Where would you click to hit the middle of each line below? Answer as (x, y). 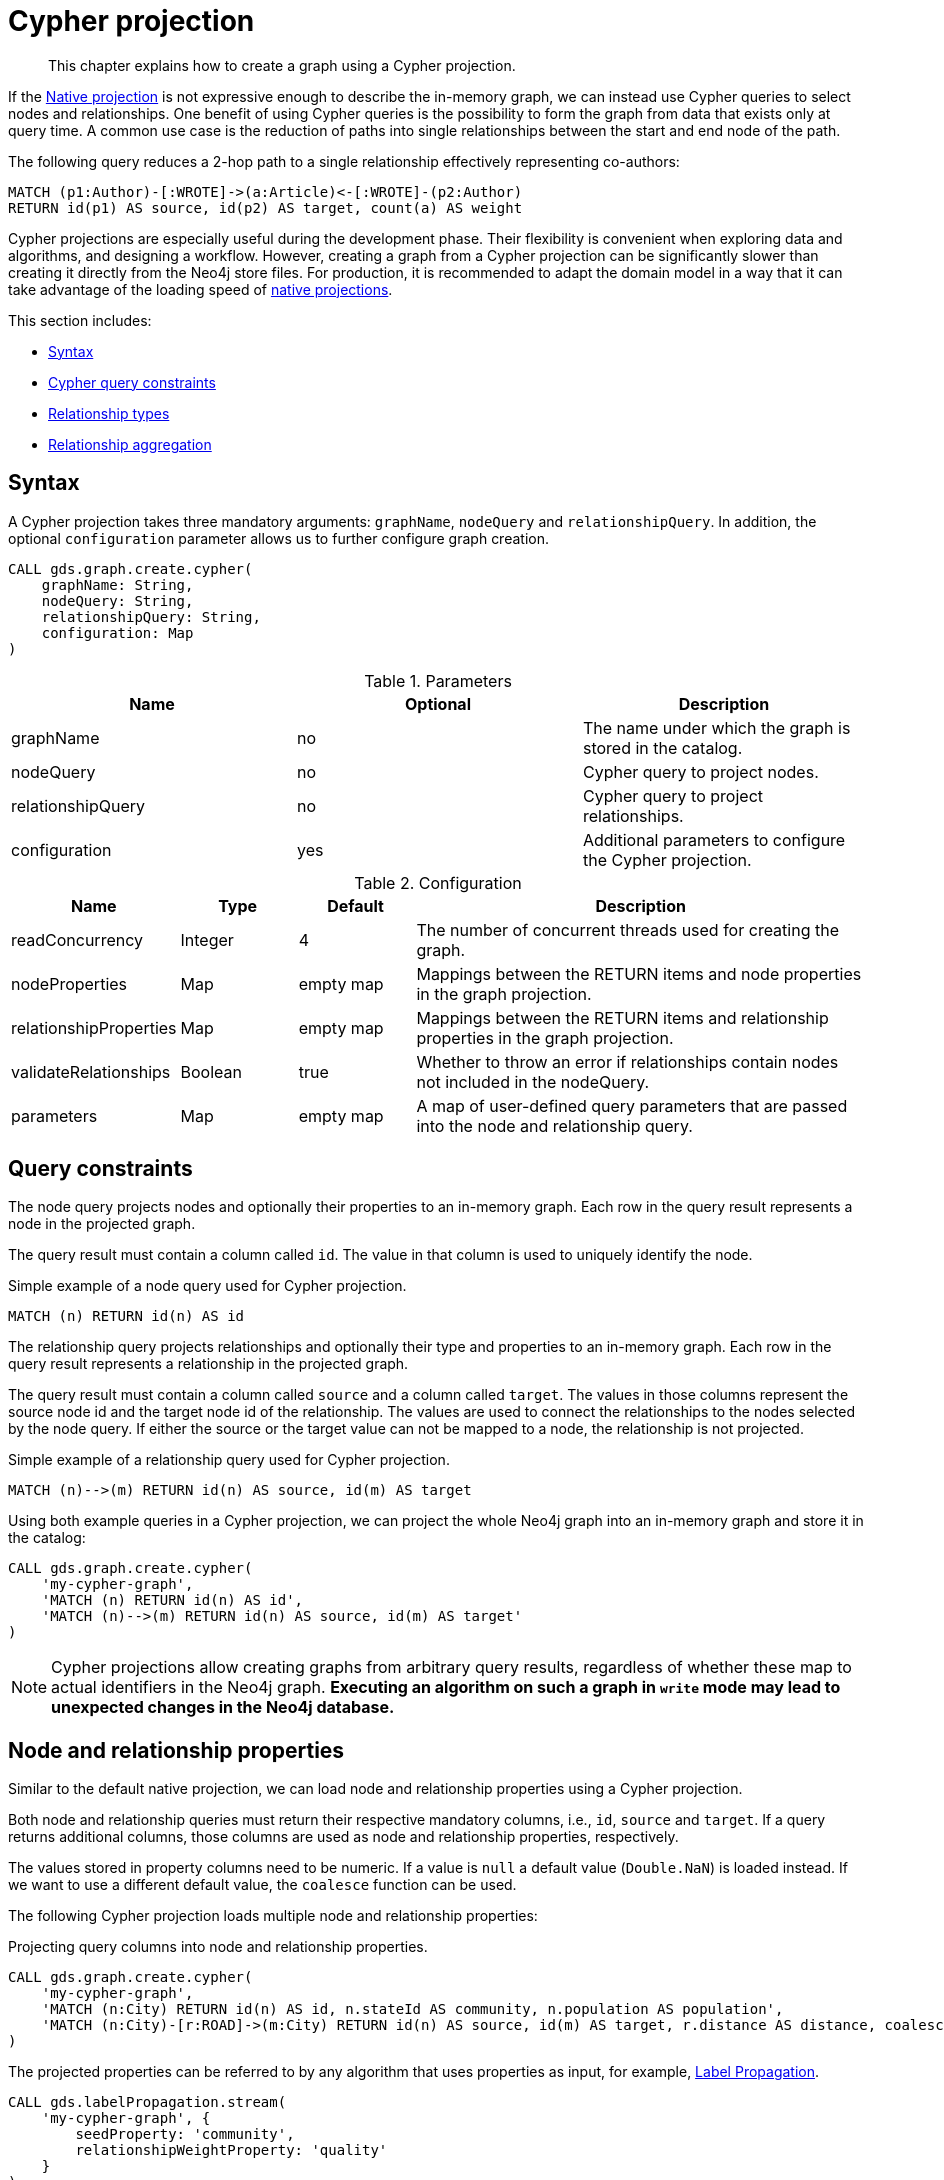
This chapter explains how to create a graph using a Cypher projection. (282, 65)
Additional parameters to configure (714, 839)
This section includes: (80, 320)
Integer (207, 939)
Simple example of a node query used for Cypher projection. (207, 1286)
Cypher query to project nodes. (700, 771)
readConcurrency (77, 939)
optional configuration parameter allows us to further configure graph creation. (278, 538)
